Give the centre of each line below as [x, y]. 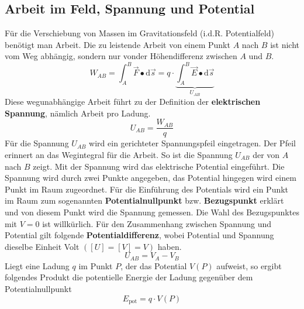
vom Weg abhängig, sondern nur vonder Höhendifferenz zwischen [121, 56]
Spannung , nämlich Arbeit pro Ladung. [78, 113]
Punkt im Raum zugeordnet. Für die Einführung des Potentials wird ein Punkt [147, 189]
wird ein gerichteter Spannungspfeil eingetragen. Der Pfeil [192, 143]
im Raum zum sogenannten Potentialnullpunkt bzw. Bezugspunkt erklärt [144, 200]
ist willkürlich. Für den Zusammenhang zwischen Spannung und [157, 223]
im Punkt [96, 265]
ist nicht [285, 44]
